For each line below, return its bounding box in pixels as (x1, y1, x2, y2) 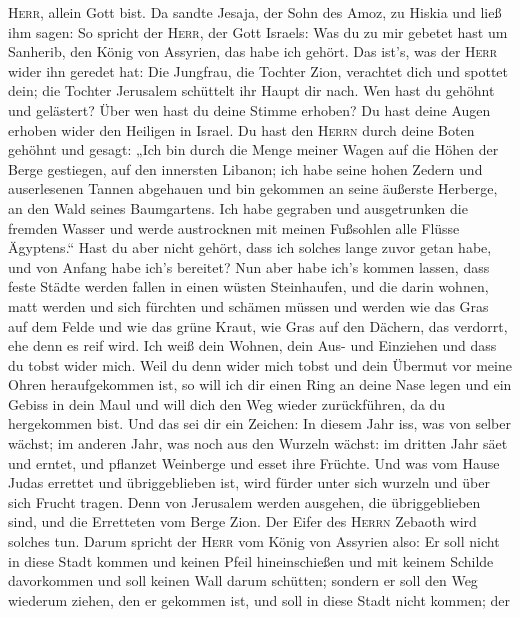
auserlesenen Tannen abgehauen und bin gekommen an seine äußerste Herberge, (8, 178, 498, 199)
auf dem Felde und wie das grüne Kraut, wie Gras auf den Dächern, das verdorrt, (8, 315, 508, 336)
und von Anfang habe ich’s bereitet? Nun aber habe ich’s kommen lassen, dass (8, 256, 490, 277)
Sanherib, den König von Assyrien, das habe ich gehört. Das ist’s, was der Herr (8, 41, 498, 62)
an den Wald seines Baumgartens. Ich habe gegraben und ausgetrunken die (8, 197, 468, 218)
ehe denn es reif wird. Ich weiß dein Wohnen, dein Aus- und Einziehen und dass (8, 335, 497, 356)
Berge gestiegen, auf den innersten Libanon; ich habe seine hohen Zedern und (8, 158, 483, 179)
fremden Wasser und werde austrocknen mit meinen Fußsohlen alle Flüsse (8, 217, 460, 238)
